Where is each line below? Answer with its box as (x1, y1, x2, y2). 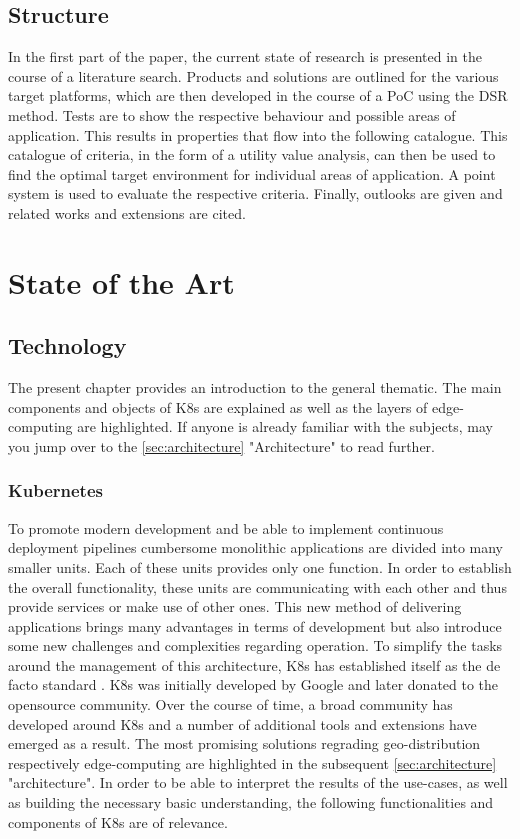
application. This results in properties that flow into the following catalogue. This (8, 124, 508, 145)
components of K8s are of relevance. (8, 811, 228, 832)
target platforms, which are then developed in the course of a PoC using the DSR (8, 85, 508, 106)
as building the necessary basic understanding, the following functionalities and (8, 792, 494, 813)
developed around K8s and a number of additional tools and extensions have (8, 713, 477, 734)
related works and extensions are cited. (8, 202, 246, 223)
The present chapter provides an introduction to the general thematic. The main (8, 377, 502, 398)
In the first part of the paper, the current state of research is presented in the (8, 46, 482, 67)
